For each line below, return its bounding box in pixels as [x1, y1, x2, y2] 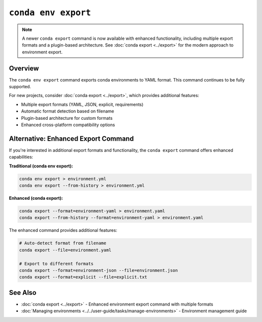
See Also [9, 289, 36, 297]
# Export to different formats [19, 261, 94, 266]
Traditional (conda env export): [9, 163, 73, 169]
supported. [9, 84, 31, 90]
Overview [9, 64, 39, 72]
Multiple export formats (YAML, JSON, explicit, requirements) [21, 101, 144, 107]
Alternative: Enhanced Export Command [9, 134, 134, 143]
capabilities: [9, 154, 33, 160]
